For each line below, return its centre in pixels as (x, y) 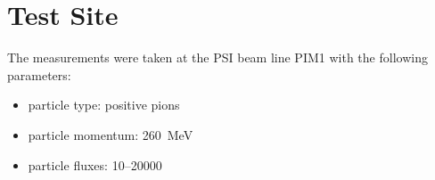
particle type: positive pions (104, 105)
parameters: (39, 74)
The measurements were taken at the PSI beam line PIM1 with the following (217, 57)
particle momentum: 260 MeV (111, 134)
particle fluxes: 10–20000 (95, 164)
